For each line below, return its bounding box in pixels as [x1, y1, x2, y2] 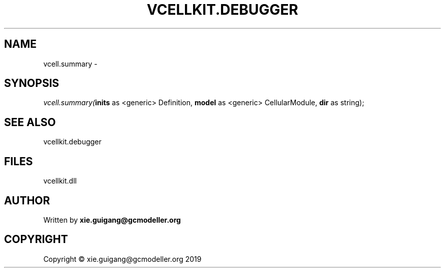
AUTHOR [4, 194, 50, 207]
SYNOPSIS [4, 77, 59, 90]
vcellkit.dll [43, 176, 77, 186]
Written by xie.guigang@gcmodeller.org [43, 215, 181, 224]
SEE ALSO [4, 115, 56, 129]
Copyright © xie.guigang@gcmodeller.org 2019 [43, 254, 202, 263]
